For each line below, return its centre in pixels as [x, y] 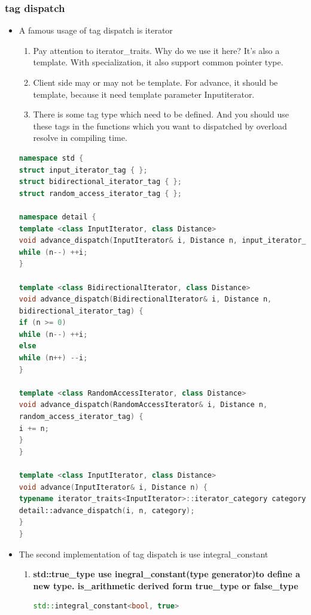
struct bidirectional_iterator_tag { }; [100, 182]
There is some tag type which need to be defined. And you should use [161, 114]
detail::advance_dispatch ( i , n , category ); [107, 510]
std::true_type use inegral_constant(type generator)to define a [167, 574]
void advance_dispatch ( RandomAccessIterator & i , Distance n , [143, 405]
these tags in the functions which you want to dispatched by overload [160, 126]
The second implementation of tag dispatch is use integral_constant [144, 554]
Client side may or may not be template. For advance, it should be [155, 82]
